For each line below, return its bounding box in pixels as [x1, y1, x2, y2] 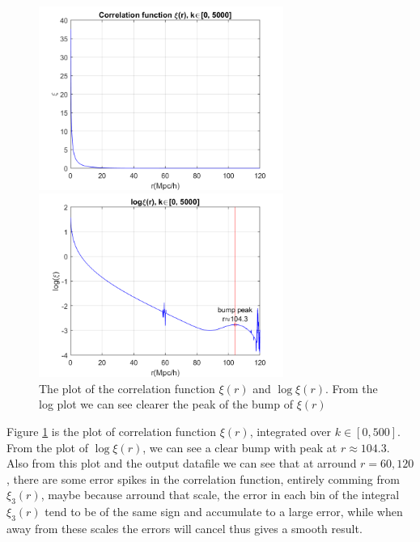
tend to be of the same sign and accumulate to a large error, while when [45, 503, 403, 520]
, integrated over [249, 422, 332, 439]
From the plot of [6, 438, 88, 455]
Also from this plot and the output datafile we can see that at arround [6, 455, 357, 472]
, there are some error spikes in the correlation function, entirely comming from [6, 470, 400, 487]
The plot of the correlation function [39, 379, 215, 396]
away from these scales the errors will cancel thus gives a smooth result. [6, 519, 363, 536]
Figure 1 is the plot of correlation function [6, 422, 217, 439]
